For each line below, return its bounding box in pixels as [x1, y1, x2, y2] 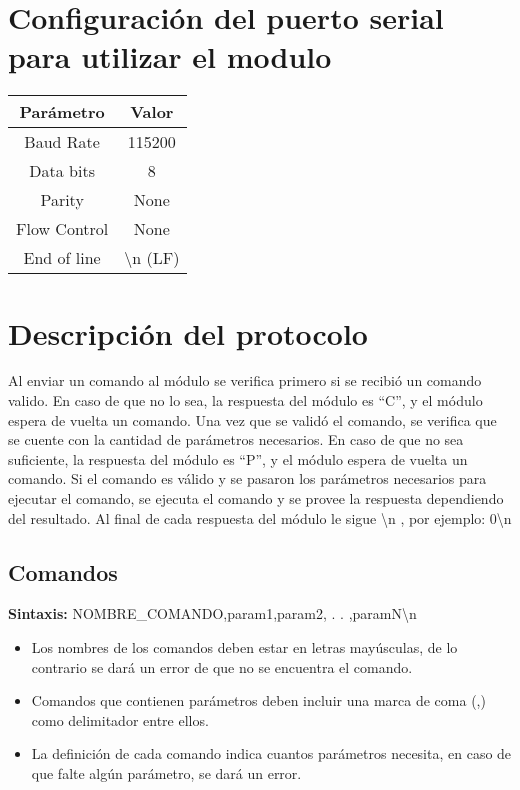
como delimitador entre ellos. [31, 709, 209, 730]
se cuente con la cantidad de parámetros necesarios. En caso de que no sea [8, 429, 464, 450]
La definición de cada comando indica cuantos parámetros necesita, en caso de [31, 743, 512, 764]
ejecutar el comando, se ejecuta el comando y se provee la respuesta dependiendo [8, 488, 504, 508]
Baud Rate [24, 130, 100, 154]
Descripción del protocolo [8, 312, 368, 353]
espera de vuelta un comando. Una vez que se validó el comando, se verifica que [8, 409, 497, 430]
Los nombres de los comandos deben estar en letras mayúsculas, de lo [31, 636, 458, 657]
